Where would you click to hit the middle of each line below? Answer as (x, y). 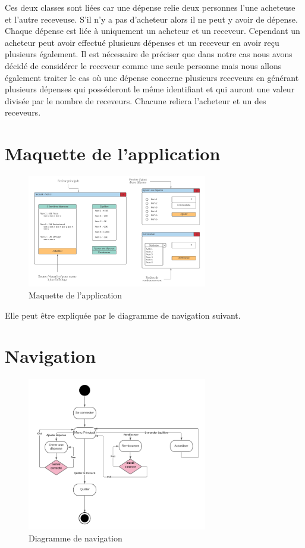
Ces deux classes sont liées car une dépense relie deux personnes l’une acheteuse (150, 7)
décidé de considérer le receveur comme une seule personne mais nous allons (143, 65)
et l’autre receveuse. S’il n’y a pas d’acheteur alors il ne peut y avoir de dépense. (151, 19)
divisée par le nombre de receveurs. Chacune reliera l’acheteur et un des (136, 100)
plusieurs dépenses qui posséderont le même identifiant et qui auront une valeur (150, 89)
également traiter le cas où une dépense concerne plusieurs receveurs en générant (152, 77)
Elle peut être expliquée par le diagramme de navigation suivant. (123, 315)
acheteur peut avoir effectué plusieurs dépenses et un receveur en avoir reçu (142, 42)
